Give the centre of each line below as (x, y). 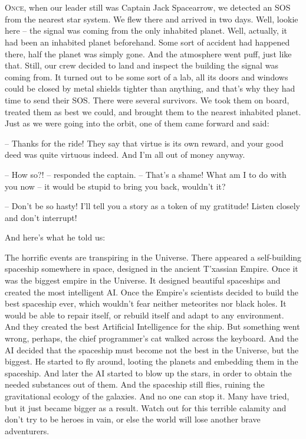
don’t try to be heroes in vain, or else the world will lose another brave (133, 419)
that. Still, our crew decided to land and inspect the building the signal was (142, 65)
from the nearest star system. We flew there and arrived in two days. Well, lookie (152, 19)
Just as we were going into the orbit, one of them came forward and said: (137, 123)
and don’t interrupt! (41, 217)
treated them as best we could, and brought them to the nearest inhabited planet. (153, 111)
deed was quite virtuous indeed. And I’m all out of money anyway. (125, 155)
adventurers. (27, 430)
